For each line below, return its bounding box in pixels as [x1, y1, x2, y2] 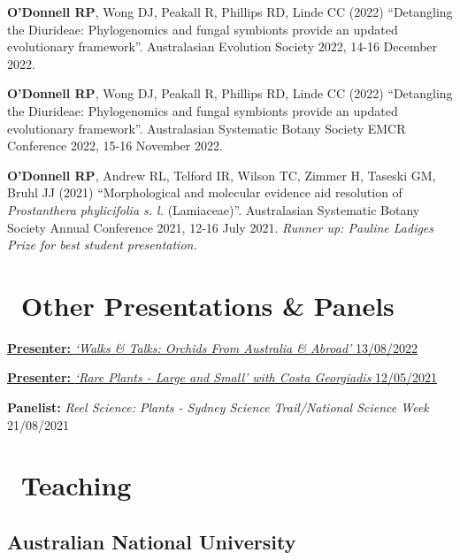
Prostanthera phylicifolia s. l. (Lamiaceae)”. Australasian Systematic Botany [7, 200, 420, 219]
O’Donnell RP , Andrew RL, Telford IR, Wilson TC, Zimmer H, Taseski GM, [7, 165, 436, 184]
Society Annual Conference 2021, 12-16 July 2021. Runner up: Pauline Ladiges [7, 218, 434, 236]
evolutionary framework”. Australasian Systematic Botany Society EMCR [7, 119, 406, 137]
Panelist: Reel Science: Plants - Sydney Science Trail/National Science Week [7, 398, 429, 417]
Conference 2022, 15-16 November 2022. [7, 136, 223, 155]
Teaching [21, 467, 132, 503]
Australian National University [7, 527, 296, 555]
